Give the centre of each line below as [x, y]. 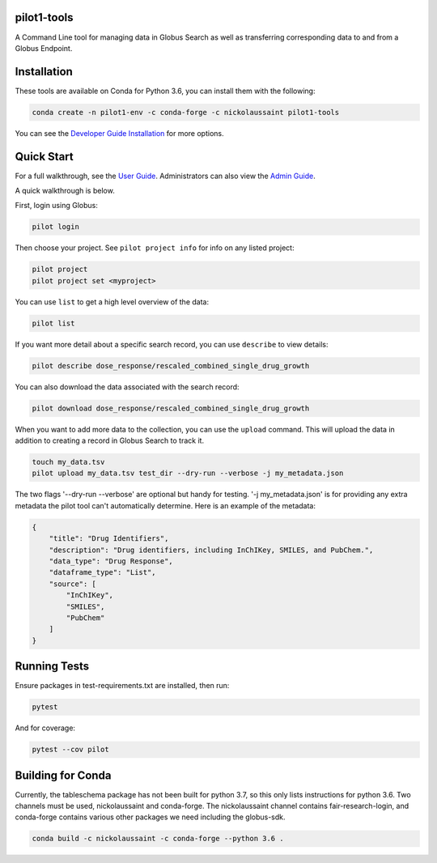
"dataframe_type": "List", [103, 572]
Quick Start [44, 157]
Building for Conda [63, 775]
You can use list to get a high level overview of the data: [112, 302]
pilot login [56, 227]
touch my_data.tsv [68, 462]
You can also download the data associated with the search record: [127, 387]
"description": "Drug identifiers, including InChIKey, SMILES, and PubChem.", [211, 550]
